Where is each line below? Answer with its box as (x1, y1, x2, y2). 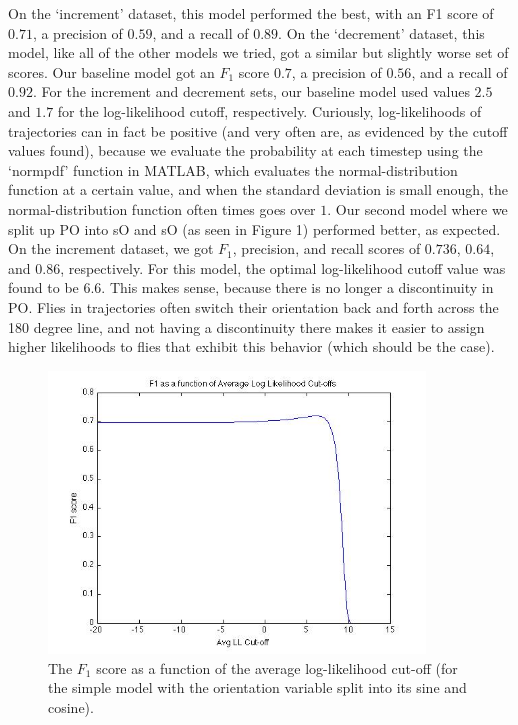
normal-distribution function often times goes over (8, 198, 316, 219)
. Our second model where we (327, 198, 508, 219)
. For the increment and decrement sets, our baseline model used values (32, 81, 470, 102)
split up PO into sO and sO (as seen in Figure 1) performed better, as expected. (8, 218, 501, 239)
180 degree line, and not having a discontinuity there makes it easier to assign (8, 316, 485, 337)
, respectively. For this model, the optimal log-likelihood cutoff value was (60, 257, 506, 278)
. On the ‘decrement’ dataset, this (278, 22, 485, 43)
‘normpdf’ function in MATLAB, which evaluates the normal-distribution (8, 159, 458, 180)
